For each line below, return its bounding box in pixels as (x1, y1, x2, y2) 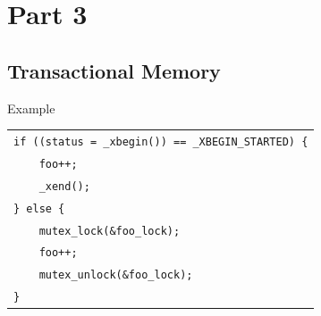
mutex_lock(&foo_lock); (38, 224, 181, 237)
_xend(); (38, 179, 90, 193)
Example (7, 98, 55, 117)
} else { (13, 202, 65, 215)
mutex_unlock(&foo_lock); (38, 269, 193, 282)
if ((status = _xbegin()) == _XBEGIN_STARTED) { (13, 135, 308, 148)
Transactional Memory (7, 56, 221, 84)
